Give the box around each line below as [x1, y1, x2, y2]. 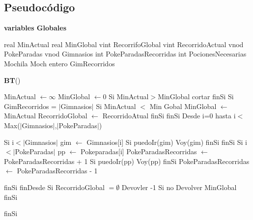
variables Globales [4, 23, 67, 33]
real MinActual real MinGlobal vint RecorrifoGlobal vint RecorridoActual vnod [4, 39, 244, 49]
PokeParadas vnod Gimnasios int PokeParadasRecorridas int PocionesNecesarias [4, 49, 247, 59]
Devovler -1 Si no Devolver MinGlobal [121, 182, 237, 192]
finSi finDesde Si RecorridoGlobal [4, 182, 105, 192]
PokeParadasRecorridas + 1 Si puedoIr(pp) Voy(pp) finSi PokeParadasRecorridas [4, 156, 250, 166]
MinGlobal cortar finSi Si [158, 91, 234, 102]
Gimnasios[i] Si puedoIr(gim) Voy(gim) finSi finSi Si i [86, 137, 247, 147]
